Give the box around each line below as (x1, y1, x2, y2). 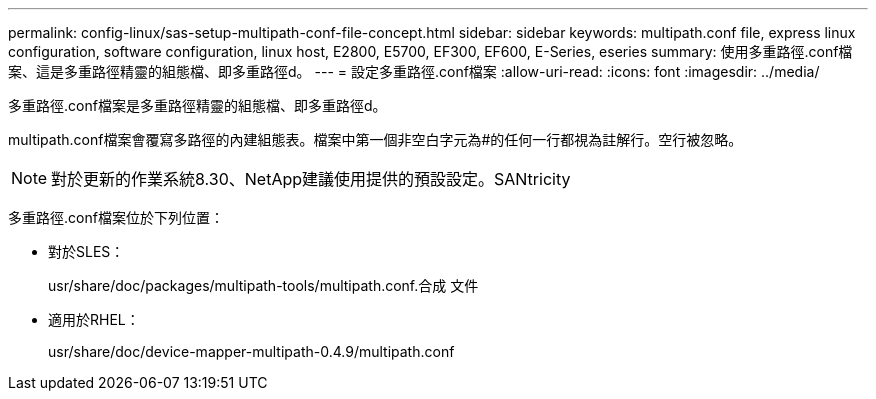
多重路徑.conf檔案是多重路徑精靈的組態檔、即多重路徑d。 (8, 97, 387, 114)
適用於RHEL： (48, 311, 140, 328)
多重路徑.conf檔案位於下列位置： (8, 209, 224, 226)
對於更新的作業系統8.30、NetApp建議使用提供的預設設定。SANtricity (51, 169, 571, 189)
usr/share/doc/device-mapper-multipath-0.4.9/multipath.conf (48, 343, 455, 360)
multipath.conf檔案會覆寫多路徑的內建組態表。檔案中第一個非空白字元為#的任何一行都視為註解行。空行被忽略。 (8, 131, 743, 148)
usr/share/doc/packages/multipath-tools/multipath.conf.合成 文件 (48, 277, 479, 294)
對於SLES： (48, 243, 125, 260)
